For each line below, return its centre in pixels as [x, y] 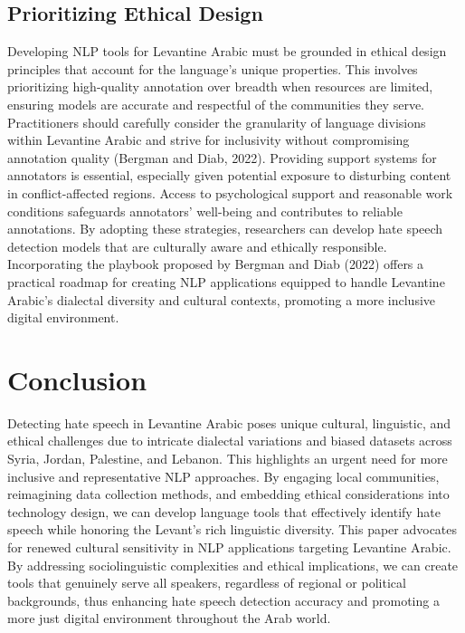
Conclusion [77, 379]
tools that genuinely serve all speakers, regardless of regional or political [207, 583]
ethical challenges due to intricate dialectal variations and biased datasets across [230, 441]
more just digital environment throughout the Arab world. [169, 618]
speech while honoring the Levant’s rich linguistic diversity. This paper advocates [232, 529]
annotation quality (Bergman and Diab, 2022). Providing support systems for [222, 157]
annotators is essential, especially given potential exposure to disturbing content [229, 175]
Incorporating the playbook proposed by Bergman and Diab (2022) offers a [216, 264]
